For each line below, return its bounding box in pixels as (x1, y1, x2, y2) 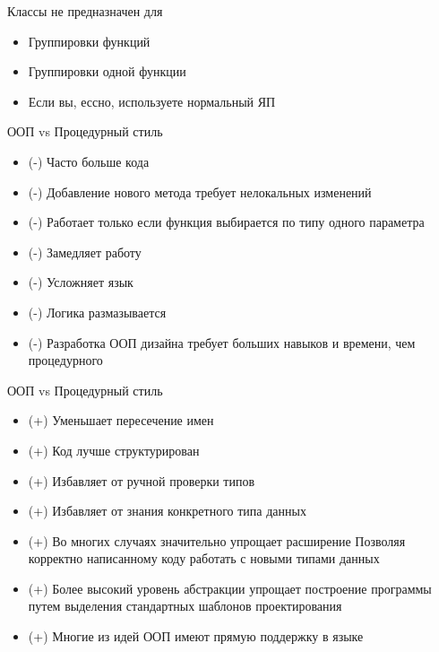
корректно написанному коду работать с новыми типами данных (28, 549, 380, 568)
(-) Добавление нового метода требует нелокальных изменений (28, 182, 372, 201)
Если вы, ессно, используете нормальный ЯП (28, 91, 276, 110)
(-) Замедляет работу (28, 242, 142, 261)
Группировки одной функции (28, 62, 186, 81)
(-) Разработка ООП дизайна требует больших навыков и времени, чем (28, 333, 416, 352)
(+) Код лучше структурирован (28, 440, 200, 459)
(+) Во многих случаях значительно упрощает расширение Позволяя (28, 531, 406, 550)
